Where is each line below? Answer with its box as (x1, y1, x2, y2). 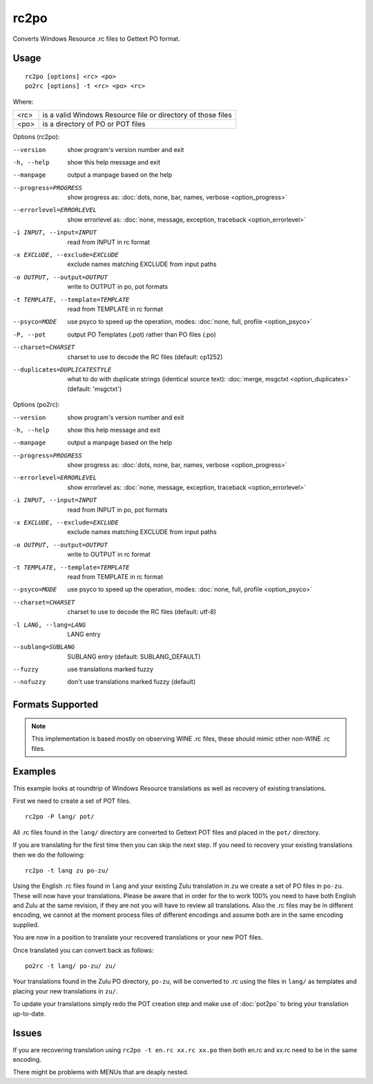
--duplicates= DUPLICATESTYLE (12, 365, 112, 373)
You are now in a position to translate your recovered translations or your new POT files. (12, 933, 263, 942)
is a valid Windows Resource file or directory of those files (42, 111, 232, 120)
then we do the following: (12, 850, 86, 859)
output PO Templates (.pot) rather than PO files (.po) (67, 330, 217, 339)
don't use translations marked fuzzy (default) (67, 678, 196, 686)
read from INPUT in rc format (67, 238, 151, 246)
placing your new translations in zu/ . (12, 987, 118, 995)
